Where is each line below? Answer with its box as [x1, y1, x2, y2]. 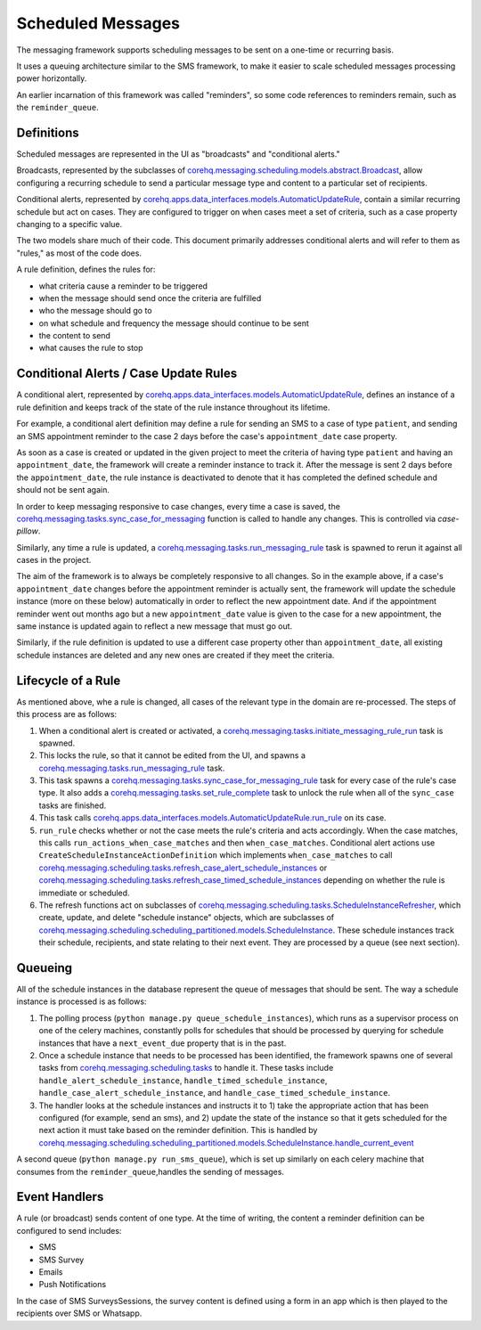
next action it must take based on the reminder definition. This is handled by [38, 1125, 318, 1136]
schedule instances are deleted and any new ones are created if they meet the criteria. [16, 649, 335, 660]
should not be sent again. [16, 485, 110, 495]
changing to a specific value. [16, 218, 123, 229]
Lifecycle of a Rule [16, 673, 121, 688]
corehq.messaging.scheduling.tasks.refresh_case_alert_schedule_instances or [38, 862, 328, 873]
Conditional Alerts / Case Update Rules [16, 366, 238, 381]
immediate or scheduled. [38, 887, 130, 898]
